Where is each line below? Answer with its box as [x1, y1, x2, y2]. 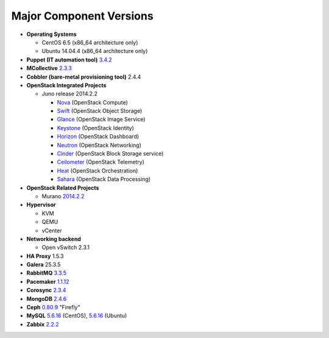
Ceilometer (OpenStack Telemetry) [57, 159, 144, 166]
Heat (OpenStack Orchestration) [57, 167, 138, 174]
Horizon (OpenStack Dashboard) [57, 133, 140, 140]
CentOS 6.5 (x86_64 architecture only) [41, 38, 138, 46]
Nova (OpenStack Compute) [57, 98, 128, 106]
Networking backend [26, 235, 82, 242]
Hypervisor [26, 201, 56, 209]
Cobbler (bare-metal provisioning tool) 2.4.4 [26, 73, 141, 81]
